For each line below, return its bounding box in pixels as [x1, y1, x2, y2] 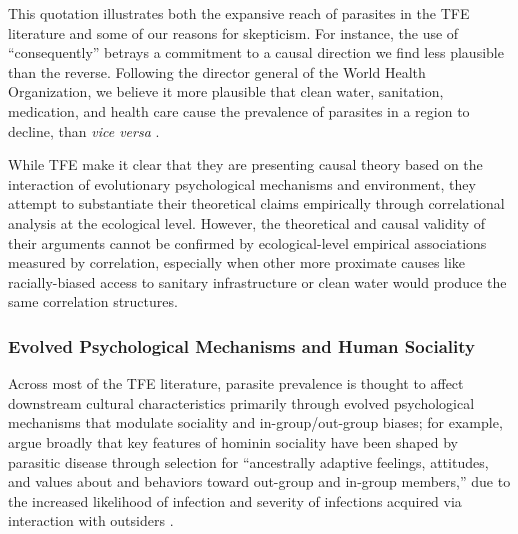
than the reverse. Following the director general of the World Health [8, 61, 426, 82]
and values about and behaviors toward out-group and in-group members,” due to [8, 471, 511, 492]
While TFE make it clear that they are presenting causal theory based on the [8, 154, 483, 175]
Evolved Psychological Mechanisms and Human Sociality [8, 333, 475, 358]
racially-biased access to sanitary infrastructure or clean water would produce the [8, 271, 507, 292]
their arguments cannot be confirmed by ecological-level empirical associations [8, 232, 487, 253]
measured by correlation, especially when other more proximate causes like [8, 252, 466, 273]
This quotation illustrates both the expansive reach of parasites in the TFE [8, 3, 470, 23]
